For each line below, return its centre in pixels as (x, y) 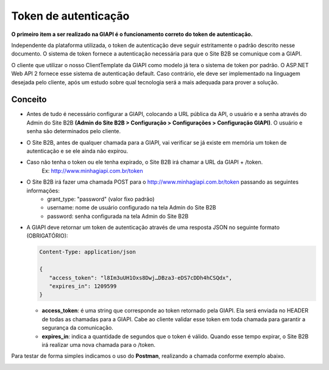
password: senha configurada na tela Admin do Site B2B (118, 216)
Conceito (29, 100)
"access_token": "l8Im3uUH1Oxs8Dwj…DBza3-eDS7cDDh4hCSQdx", (141, 277)
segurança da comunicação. (78, 328)
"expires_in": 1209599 (83, 286)
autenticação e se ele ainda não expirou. (77, 151)
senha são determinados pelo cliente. (74, 131)
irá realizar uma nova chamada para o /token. (98, 344)
